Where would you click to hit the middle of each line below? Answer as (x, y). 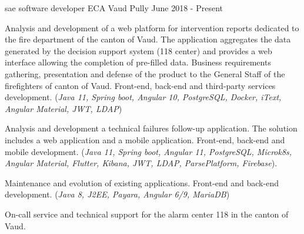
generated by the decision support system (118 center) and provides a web (138, 50)
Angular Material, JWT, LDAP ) (64, 108)
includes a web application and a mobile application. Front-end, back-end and (145, 139)
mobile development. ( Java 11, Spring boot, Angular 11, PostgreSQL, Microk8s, (148, 151)
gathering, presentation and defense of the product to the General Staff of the (145, 73)
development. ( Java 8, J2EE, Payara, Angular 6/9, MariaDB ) (117, 194)
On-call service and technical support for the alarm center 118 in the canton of (147, 214)
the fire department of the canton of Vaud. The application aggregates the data (148, 39)
